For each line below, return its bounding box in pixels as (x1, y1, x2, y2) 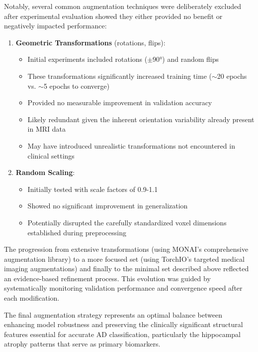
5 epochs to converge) (43, 80, 110, 91)
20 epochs (217, 70, 247, 81)
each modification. (4, 293, 60, 303)
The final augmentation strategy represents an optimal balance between (4, 309, 222, 320)
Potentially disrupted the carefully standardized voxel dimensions (27, 217, 227, 227)
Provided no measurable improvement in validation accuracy (27, 97, 212, 108)
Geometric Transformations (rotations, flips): (15, 37, 166, 47)
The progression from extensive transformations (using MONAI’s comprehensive (4, 244, 249, 254)
